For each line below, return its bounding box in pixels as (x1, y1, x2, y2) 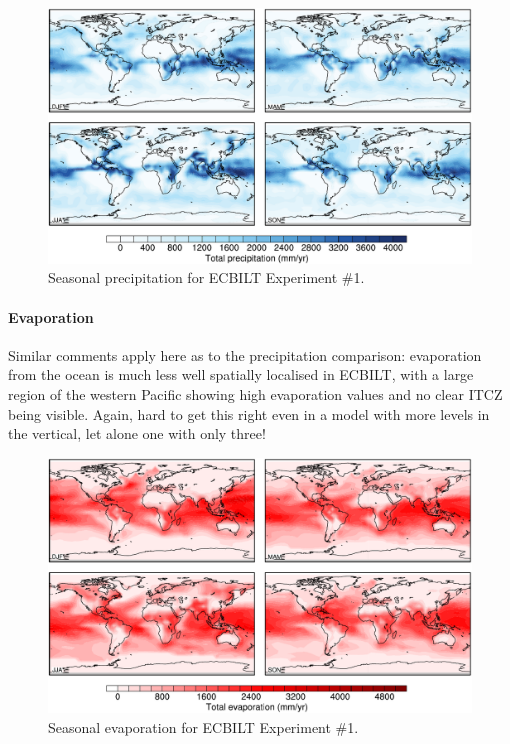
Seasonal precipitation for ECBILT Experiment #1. (48, 267, 365, 288)
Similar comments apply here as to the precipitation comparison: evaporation (8, 344, 482, 365)
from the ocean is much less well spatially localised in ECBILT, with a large (8, 364, 474, 385)
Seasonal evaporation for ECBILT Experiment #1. (48, 716, 359, 737)
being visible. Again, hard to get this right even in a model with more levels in (8, 403, 490, 424)
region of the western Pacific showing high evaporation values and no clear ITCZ (8, 384, 503, 405)
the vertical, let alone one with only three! (8, 423, 266, 444)
